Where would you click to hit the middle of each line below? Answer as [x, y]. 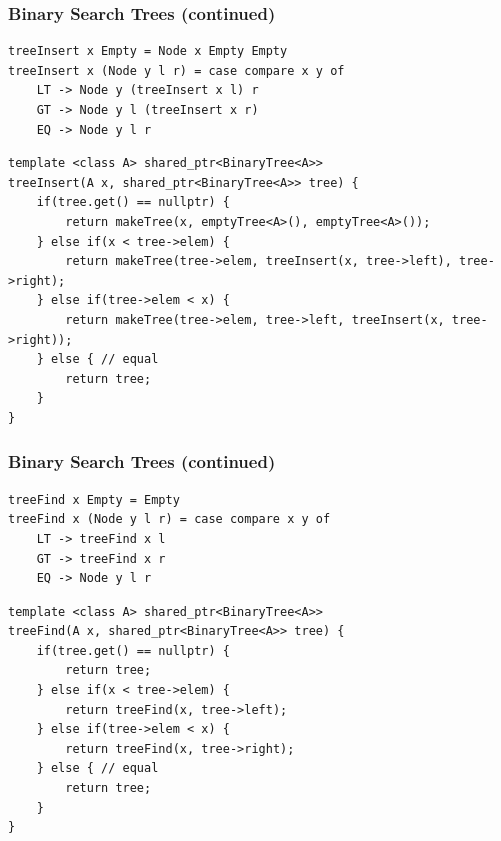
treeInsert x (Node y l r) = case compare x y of [176, 70]
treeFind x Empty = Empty [94, 499]
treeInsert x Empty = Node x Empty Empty [148, 51]
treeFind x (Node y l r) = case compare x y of [169, 519]
